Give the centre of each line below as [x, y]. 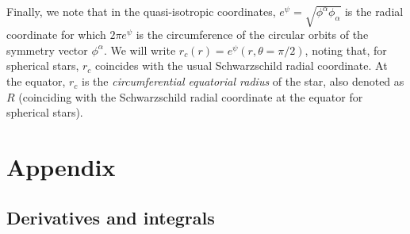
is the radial [374, 11]
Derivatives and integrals [111, 217]
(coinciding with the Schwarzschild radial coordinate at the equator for [191, 96]
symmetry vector [47, 50]
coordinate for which [56, 35]
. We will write [140, 50]
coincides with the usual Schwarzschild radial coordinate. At [241, 65]
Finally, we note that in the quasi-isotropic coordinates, [141, 11]
